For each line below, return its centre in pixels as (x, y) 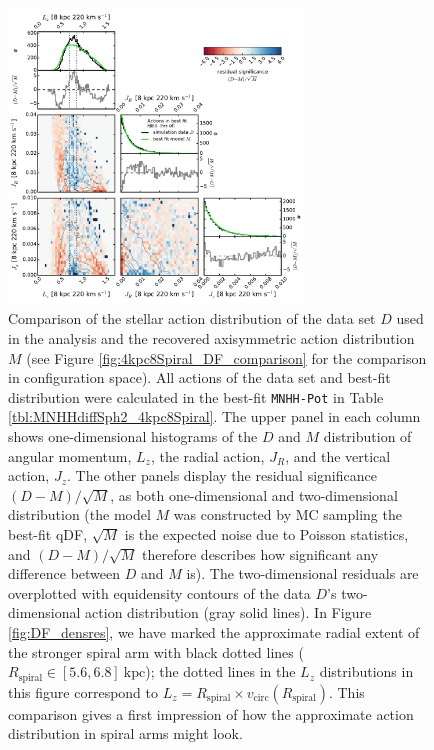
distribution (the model (79, 514)
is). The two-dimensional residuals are (302, 573)
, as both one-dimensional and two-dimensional (254, 494)
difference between (64, 573)
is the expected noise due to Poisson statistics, (266, 533)
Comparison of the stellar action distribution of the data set (192, 318)
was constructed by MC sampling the (287, 514)
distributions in (366, 671)
